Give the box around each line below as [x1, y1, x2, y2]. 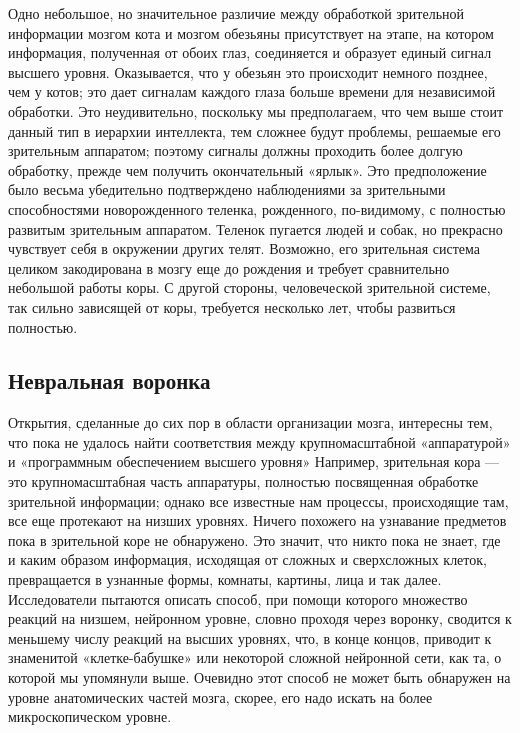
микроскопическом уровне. [8, 706, 172, 727]
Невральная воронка [8, 365, 211, 396]
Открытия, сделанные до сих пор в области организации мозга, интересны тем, [8, 412, 493, 433]
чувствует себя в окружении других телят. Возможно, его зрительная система [8, 238, 481, 259]
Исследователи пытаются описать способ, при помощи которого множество [8, 588, 468, 609]
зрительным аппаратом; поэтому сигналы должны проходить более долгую [8, 140, 463, 161]
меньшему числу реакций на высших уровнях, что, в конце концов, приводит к [8, 627, 492, 648]
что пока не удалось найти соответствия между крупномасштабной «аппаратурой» [8, 431, 511, 452]
